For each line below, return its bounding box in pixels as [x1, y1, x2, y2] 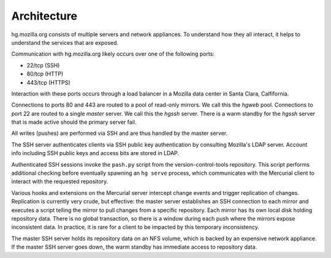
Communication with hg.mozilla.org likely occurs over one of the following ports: [11, 50, 215, 58]
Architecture [11, 9, 78, 23]
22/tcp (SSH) [26, 61, 60, 69]
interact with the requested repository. [11, 178, 108, 185]
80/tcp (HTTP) [26, 70, 64, 78]
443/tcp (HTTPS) [26, 78, 70, 86]
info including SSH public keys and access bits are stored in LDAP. [11, 150, 180, 157]
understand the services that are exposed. [11, 39, 119, 46]
